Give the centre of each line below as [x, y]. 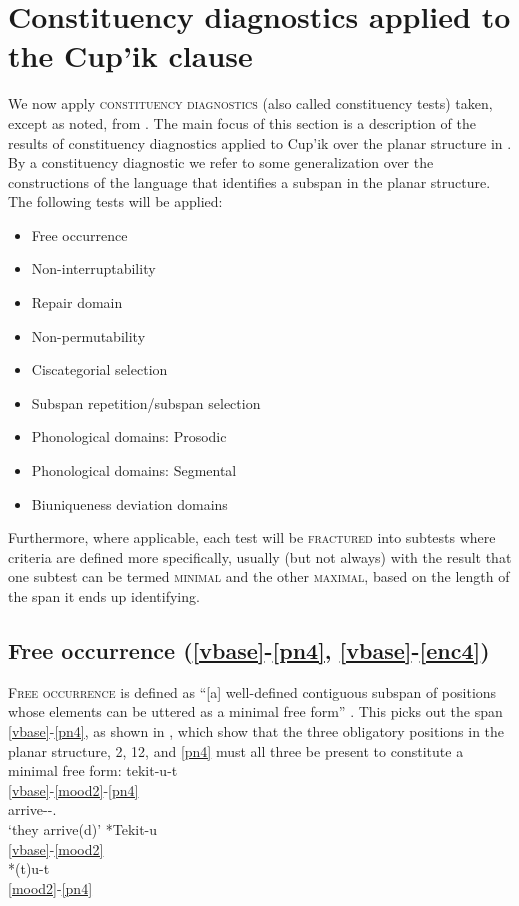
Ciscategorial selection [99, 369]
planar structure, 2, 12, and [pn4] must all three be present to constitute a [236, 750]
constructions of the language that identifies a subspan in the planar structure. [249, 181]
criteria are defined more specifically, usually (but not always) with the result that [260, 556]
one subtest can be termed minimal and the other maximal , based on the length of [259, 576]
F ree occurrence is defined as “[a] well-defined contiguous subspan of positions [252, 691]
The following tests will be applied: [115, 201]
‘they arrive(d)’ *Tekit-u [83, 828]
